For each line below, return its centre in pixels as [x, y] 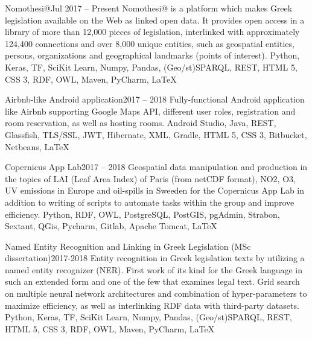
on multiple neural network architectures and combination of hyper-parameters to [156, 293]
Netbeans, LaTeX [37, 146]
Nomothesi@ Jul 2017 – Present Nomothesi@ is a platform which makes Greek [149, 8]
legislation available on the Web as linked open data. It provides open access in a [155, 20]
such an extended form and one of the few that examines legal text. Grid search [152, 281]
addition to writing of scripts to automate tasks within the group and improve [150, 202]
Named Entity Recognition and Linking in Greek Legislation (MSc [128, 246]
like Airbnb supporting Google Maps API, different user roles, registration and [150, 111]
